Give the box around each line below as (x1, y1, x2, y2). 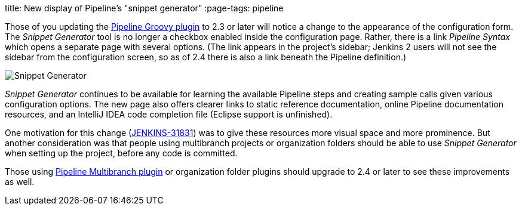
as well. (5, 177, 35, 187)
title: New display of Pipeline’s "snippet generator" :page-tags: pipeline (5, 3, 284, 13)
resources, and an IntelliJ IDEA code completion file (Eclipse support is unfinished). (5, 109, 333, 119)
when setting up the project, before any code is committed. (5, 148, 238, 158)
